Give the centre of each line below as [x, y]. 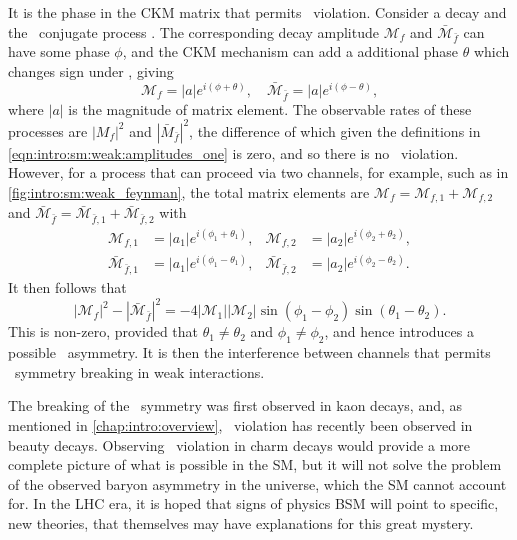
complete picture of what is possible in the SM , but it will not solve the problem [255, 464]
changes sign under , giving [91, 70]
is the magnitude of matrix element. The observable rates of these [270, 108]
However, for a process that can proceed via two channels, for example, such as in [258, 172]
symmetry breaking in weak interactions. [139, 371]
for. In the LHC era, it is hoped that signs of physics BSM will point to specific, [253, 503]
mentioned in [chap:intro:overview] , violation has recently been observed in [240, 424]
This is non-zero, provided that [103, 331]
